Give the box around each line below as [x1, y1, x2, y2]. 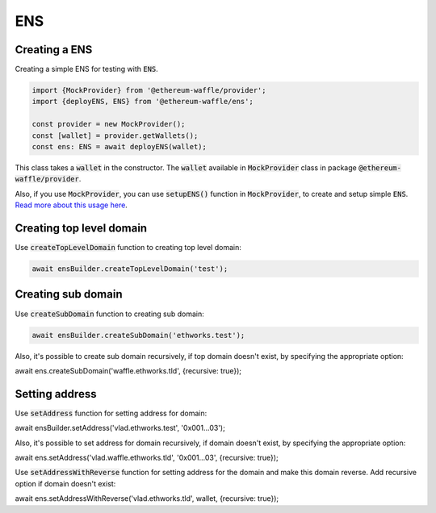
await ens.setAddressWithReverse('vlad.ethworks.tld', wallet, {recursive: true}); [15, 494, 279, 503]
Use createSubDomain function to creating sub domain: [15, 309, 205, 319]
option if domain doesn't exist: [15, 478, 116, 488]
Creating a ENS [15, 43, 93, 56]
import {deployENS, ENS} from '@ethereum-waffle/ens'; [31, 97, 254, 106]
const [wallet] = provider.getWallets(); [31, 131, 199, 140]
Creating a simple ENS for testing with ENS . [15, 65, 159, 74]
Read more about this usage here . [15, 200, 128, 210]
